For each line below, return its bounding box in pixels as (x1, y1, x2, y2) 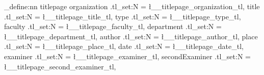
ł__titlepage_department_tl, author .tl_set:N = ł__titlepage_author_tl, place (4, 31, 258, 41)
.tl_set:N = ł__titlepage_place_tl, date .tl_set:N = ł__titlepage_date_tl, (4, 41, 244, 52)
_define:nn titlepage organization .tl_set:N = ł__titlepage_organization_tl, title (4, 1, 260, 11)
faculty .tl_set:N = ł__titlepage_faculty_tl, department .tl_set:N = (4, 21, 222, 32)
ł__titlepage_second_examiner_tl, (4, 61, 116, 71)
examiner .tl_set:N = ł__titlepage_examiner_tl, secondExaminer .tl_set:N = (4, 51, 251, 61)
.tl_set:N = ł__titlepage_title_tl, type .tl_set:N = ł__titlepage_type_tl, (4, 11, 241, 21)
